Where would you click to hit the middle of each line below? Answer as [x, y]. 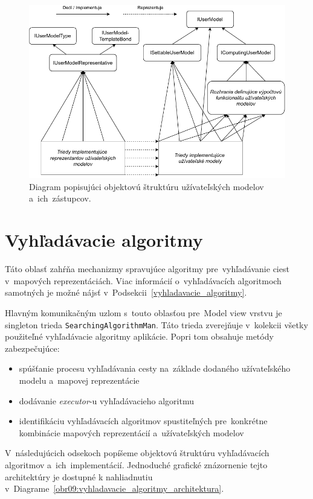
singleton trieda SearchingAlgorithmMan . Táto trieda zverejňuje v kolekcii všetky [156, 324]
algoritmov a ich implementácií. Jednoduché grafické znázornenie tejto [136, 464]
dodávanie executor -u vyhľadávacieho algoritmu [106, 400]
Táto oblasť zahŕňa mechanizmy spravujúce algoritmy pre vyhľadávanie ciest [147, 269]
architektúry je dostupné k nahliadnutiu [79, 476]
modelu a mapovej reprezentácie [79, 380]
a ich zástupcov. [60, 198]
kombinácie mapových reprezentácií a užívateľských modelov [131, 432]
